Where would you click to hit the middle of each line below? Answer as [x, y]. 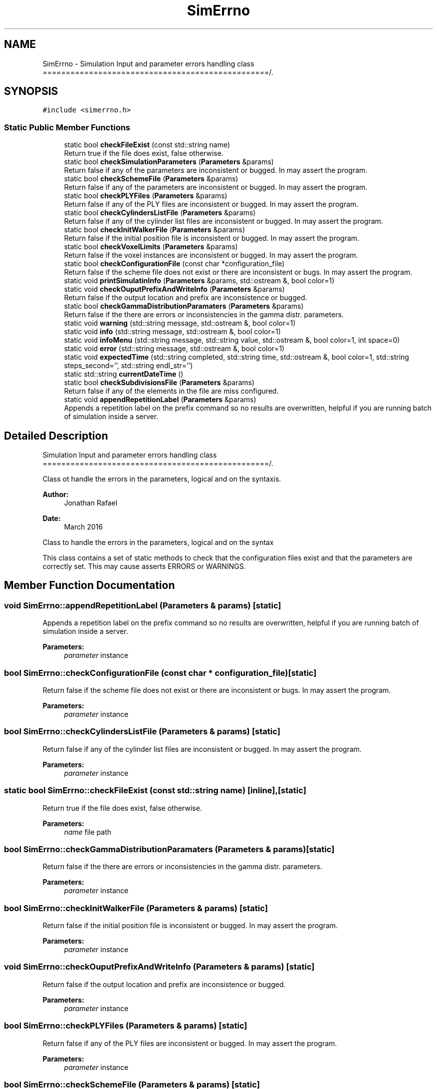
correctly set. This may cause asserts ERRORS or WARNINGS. [144, 566]
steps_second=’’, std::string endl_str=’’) [128, 366]
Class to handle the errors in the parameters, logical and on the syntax [158, 543]
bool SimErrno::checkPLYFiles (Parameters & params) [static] [126, 1026]
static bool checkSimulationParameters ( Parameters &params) [169, 162]
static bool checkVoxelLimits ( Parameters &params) [151, 247]
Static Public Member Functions [67, 127]
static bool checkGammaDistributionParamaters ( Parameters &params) [184, 306]
